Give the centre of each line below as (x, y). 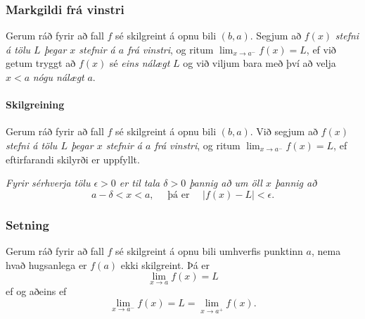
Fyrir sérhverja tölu (48, 183)
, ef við (321, 49)
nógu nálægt (58, 77)
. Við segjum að (284, 131)
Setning (27, 224)
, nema (326, 250)
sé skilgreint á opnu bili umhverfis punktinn (209, 250)
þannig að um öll (226, 183)
